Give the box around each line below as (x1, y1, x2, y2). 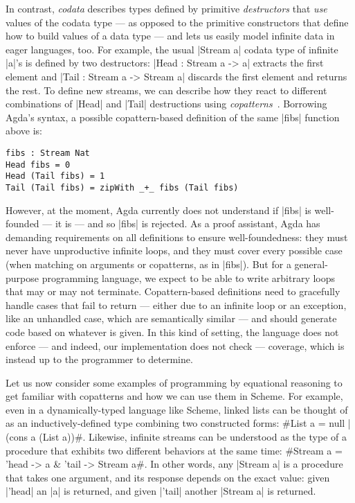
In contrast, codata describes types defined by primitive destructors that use (6, 1, 327, 15)
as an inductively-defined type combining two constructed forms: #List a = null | (6, 416, 351, 430)
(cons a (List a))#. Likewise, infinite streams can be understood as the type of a (6, 430, 347, 444)
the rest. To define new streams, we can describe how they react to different (6, 82, 327, 97)
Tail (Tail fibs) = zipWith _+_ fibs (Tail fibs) (6, 182, 239, 193)
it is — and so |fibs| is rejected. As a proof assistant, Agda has (55, 216, 320, 231)
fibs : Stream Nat (6, 148, 90, 158)
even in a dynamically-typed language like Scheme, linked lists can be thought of (6, 402, 348, 416)
